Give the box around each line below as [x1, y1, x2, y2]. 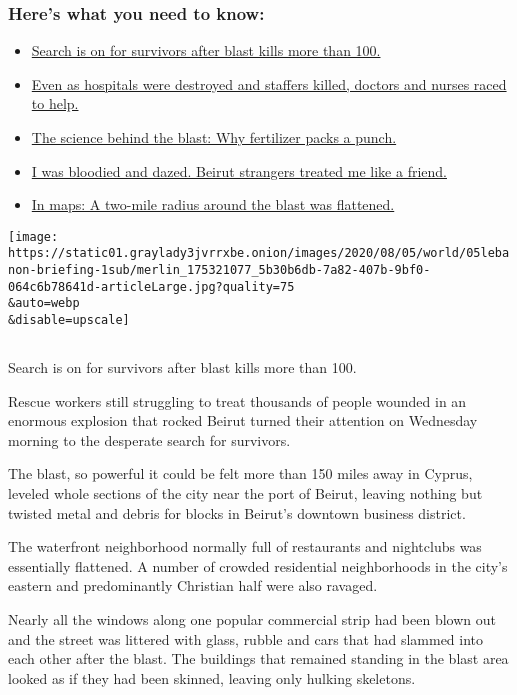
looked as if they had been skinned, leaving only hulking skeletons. [8, 667, 416, 688]
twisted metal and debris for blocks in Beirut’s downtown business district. [8, 502, 466, 523]
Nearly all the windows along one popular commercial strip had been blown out [8, 609, 496, 630]
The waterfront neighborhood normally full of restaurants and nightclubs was [8, 536, 482, 557]
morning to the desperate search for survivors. [8, 429, 291, 450]
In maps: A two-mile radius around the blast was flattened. [31, 194, 395, 215]
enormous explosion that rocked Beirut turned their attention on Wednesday [8, 410, 478, 431]
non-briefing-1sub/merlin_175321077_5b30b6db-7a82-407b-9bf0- [8, 263, 431, 278]
